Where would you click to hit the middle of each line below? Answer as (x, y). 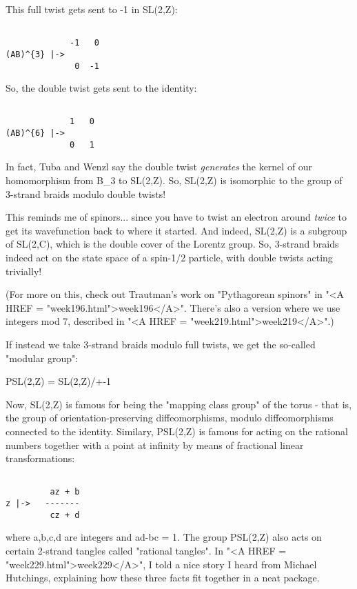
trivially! (24, 271)
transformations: (40, 458)
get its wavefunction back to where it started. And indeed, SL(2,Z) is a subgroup (176, 230)
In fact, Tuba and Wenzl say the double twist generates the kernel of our (159, 167)
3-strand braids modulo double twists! (86, 193)
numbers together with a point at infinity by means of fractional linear (155, 445)
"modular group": (42, 358)
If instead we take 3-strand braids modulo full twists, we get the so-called (161, 344)
